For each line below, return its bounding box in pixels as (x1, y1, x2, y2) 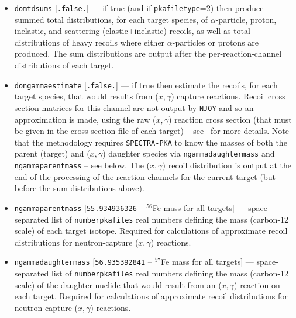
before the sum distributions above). (14, 182, 144, 194)
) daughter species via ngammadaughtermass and (102, 147, 275, 160)
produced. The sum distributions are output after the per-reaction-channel (14, 47, 282, 60)
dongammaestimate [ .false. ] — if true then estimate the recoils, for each (14, 78, 278, 91)
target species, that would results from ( (14, 90, 159, 102)
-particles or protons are (172, 36, 259, 48)
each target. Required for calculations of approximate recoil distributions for (14, 290, 288, 302)
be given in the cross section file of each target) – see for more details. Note (14, 125, 289, 137)
